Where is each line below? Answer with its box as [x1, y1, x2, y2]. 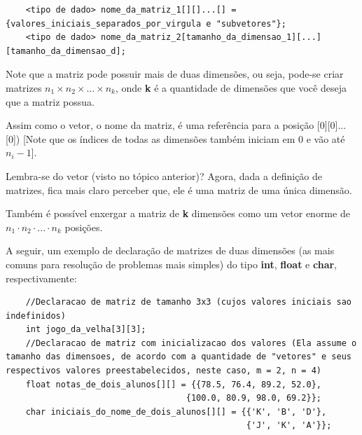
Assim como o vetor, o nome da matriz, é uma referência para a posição [6, 118, 314, 132]
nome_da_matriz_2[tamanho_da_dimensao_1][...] [101, 32, 322, 43]
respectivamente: [6, 270, 77, 285]
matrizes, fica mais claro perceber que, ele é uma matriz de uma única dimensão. [6, 182, 352, 197]
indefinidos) [6, 310, 66, 321]
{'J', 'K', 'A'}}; [246, 420, 332, 431]
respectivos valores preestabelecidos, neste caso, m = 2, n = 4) [6, 366, 322, 376]
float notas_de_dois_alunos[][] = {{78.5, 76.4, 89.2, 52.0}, [25, 379, 322, 389]
